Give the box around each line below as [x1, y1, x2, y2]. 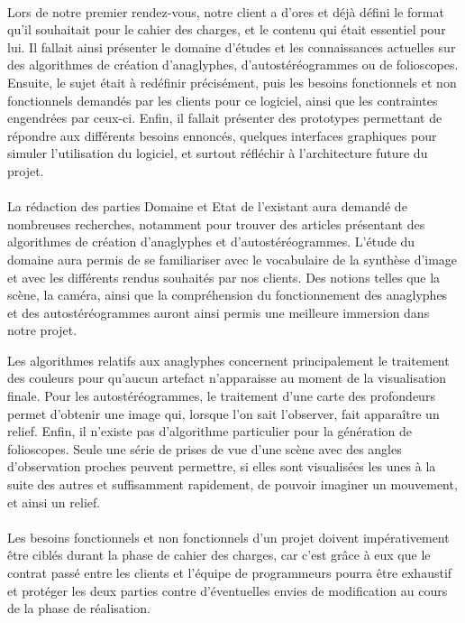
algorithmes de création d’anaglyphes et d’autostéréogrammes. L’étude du [7, 232, 415, 251]
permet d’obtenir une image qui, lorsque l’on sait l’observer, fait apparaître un [7, 404, 440, 423]
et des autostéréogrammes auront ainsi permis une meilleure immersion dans [7, 302, 430, 321]
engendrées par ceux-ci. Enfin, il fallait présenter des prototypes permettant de [7, 108, 442, 127]
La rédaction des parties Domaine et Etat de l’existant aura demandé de [7, 197, 407, 216]
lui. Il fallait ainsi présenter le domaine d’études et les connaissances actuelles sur [7, 37, 456, 56]
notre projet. [7, 321, 77, 339]
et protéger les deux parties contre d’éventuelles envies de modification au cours [7, 581, 448, 600]
